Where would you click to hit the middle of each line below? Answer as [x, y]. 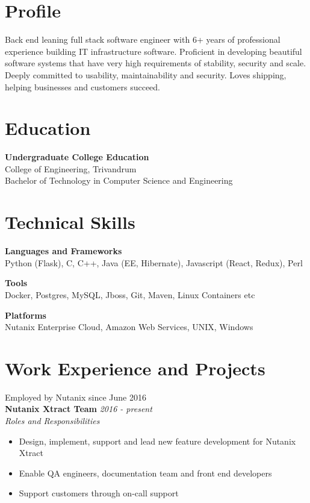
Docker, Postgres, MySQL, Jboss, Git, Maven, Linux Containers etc [130, 294]
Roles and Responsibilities [52, 420]
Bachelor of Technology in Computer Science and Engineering [119, 180]
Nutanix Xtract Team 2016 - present [79, 409]
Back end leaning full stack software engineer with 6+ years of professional [143, 39]
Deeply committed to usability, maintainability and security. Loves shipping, [146, 74]
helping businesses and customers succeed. [82, 86]
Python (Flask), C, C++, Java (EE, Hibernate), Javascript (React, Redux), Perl [154, 262]
